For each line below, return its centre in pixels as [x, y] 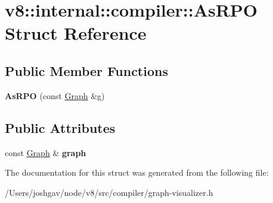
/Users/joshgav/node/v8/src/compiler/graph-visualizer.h [109, 192]
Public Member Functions [86, 70]
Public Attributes [60, 127]
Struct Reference [76, 33]
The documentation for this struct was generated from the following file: [137, 172]
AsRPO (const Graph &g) [55, 95]
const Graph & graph [46, 152]
